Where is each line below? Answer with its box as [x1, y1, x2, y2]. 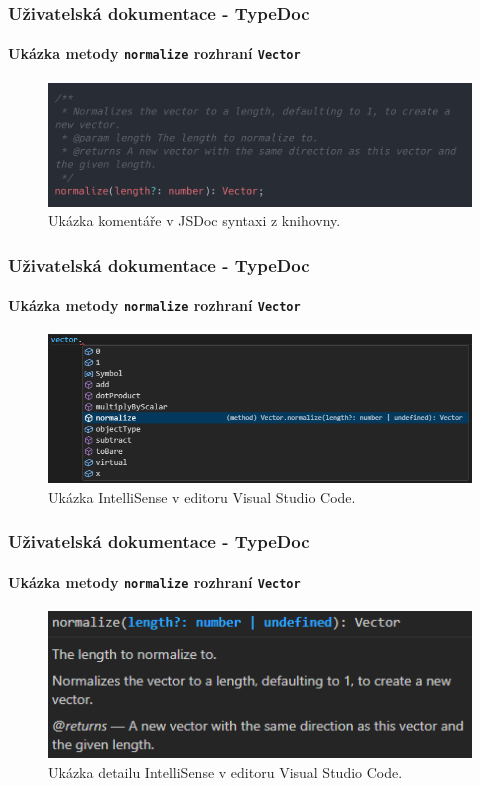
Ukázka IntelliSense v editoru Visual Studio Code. [48, 486, 356, 507]
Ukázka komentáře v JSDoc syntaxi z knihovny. [48, 210, 341, 231]
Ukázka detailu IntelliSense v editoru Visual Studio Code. [48, 761, 403, 782]
